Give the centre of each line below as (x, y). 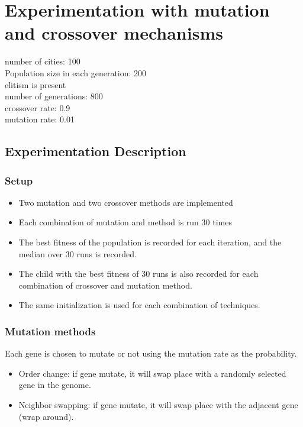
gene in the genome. (55, 385)
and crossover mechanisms (114, 33)
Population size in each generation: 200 (76, 72)
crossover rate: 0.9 (38, 107)
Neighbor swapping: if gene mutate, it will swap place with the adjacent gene (158, 405)
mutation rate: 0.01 (40, 119)
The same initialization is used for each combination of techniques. (139, 305)
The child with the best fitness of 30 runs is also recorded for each (138, 274)
